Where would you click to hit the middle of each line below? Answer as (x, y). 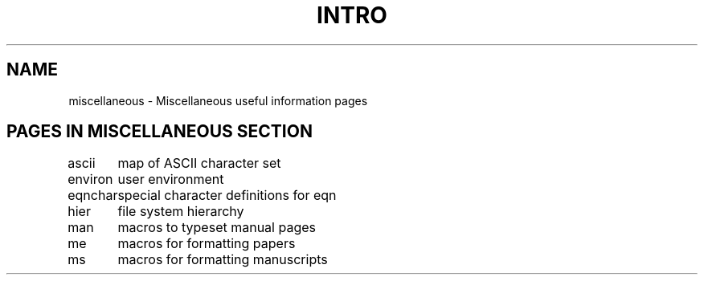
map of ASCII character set (199, 163)
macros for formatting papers (207, 244)
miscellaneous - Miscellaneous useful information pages (218, 100)
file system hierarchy (181, 212)
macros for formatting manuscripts (223, 260)
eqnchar (93, 195)
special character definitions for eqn (227, 195)
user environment (171, 179)
